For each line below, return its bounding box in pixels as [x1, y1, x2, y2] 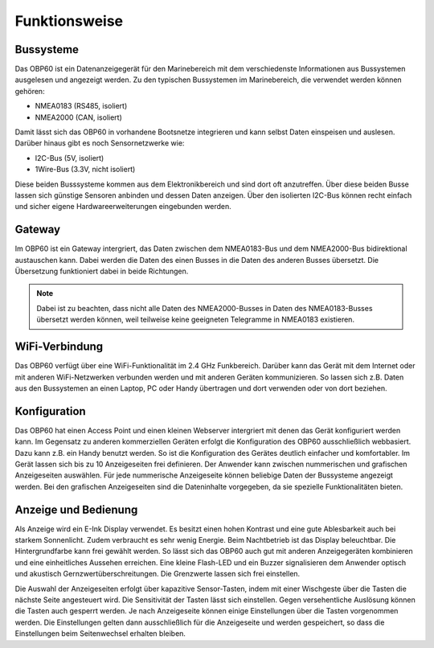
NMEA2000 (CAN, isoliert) [35, 113, 122, 122]
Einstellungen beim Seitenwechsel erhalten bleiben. [14, 629, 186, 638]
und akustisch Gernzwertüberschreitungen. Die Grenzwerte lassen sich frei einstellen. [14, 569, 301, 579]
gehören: [14, 86, 45, 96]
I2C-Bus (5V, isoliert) [35, 153, 104, 162]
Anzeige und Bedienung [14, 502, 138, 516]
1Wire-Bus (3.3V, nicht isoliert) [35, 165, 136, 174]
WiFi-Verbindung [14, 340, 104, 354]
